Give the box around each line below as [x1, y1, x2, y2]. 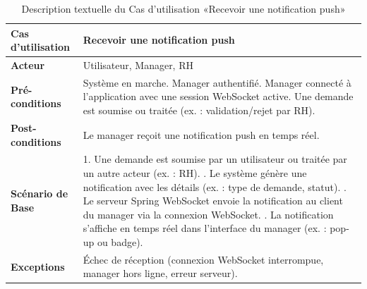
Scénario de [11, 186, 68, 201]
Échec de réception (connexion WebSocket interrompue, [83, 252, 324, 266]
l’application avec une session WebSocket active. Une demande [83, 89, 354, 104]
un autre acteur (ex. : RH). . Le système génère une [83, 165, 307, 180]
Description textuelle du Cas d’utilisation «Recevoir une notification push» [21, 1, 346, 16]
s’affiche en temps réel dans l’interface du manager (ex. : [83, 221, 327, 235]
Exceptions [11, 259, 65, 273]
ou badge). [97, 234, 143, 249]
